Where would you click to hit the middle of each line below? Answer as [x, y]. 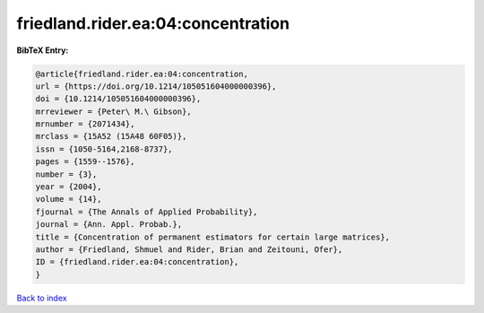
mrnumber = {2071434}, [85, 124]
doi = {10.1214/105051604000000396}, [118, 99]
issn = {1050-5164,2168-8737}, [104, 149]
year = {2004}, [69, 187]
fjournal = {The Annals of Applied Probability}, [147, 212]
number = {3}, [66, 174]
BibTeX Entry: [43, 50]
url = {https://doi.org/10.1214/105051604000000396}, [156, 86]
